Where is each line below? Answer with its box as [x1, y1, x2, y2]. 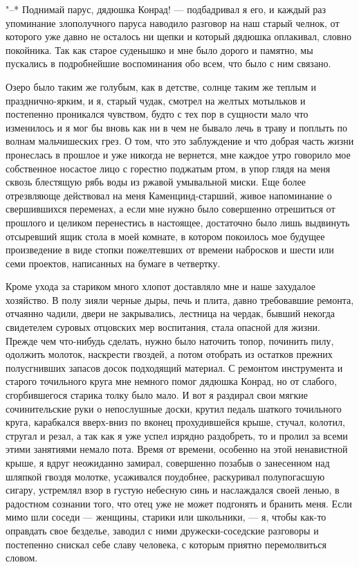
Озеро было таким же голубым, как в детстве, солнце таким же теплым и [6, 79, 316, 93]
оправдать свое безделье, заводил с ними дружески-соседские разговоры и [6, 523, 319, 537]
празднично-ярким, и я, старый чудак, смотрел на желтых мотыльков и [6, 93, 306, 107]
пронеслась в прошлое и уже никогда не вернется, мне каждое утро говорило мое [6, 147, 351, 161]
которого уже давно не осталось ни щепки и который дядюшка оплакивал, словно [6, 29, 351, 44]
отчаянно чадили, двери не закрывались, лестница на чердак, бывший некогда [6, 306, 335, 321]
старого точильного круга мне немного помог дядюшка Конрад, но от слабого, [6, 374, 337, 388]
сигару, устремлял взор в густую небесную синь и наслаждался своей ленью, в [6, 483, 340, 497]
